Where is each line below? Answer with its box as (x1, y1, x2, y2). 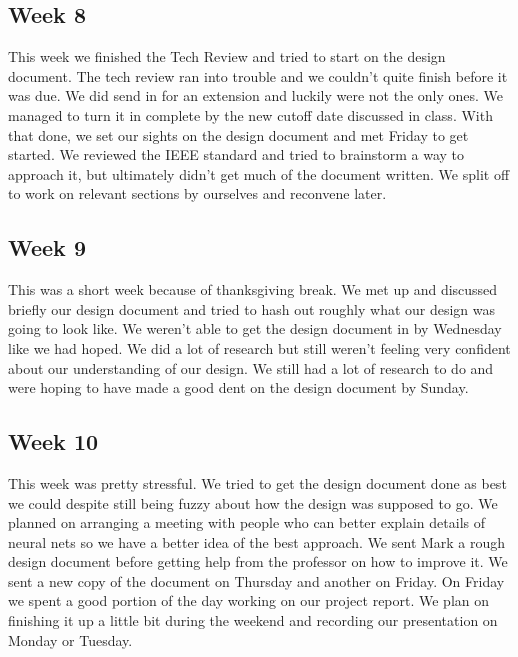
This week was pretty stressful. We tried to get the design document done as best (8, 472, 507, 493)
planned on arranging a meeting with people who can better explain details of (8, 512, 486, 533)
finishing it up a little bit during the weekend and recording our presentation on (8, 610, 498, 631)
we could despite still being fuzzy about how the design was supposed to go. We (8, 492, 498, 513)
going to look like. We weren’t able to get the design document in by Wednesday (8, 318, 502, 339)
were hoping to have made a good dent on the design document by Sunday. (8, 377, 469, 398)
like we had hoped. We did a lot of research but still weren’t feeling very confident (8, 337, 511, 358)
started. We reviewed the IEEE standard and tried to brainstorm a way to (8, 144, 465, 165)
